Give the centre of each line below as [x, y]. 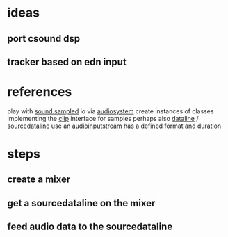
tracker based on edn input [67, 62]
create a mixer [39, 180]
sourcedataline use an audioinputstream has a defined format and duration [114, 126]
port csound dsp [44, 39]
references [40, 92]
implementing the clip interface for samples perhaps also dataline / [103, 118]
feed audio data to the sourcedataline [90, 227]
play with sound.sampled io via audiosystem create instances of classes [111, 111]
